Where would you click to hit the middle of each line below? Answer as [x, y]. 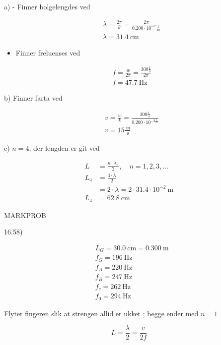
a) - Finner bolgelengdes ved [47, 6]
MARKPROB [25, 215]
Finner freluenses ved [48, 53]
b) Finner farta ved [33, 98]
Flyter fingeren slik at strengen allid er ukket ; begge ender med [101, 313]
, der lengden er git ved [64, 147]
